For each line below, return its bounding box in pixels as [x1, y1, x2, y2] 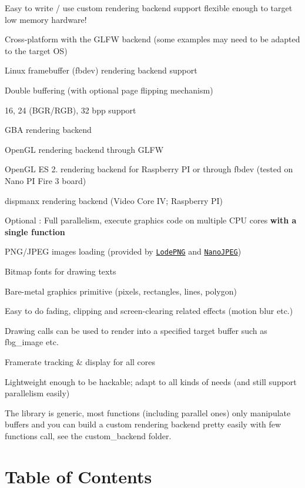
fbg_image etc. [5, 336, 59, 348]
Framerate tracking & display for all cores [5, 355, 156, 367]
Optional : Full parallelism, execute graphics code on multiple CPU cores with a [5, 214, 297, 226]
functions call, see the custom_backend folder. [5, 429, 172, 442]
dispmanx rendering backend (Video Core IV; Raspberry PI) [5, 194, 223, 206]
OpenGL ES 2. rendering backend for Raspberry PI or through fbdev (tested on [5, 163, 293, 175]
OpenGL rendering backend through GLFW [5, 143, 164, 155]
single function [5, 225, 65, 238]
